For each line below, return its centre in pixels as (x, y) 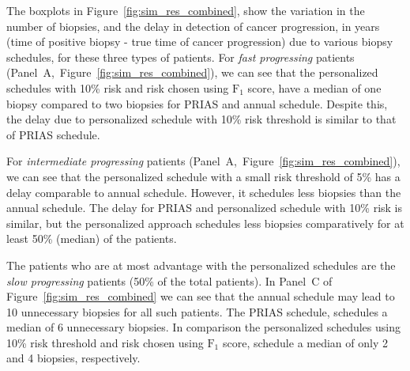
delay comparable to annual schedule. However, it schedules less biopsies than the (204, 192)
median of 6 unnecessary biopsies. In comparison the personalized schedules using (203, 327)
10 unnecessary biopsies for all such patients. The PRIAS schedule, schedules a (197, 311)
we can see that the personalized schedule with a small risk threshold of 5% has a (203, 176)
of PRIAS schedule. (53, 134)
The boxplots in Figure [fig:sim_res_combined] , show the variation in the (186, 10)
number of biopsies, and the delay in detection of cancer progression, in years (193, 26)
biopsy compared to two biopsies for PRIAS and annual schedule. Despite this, (197, 103)
